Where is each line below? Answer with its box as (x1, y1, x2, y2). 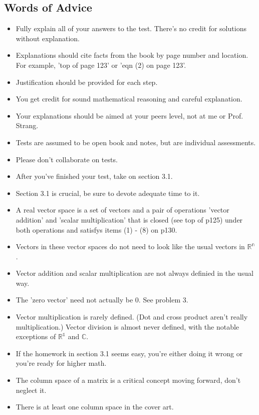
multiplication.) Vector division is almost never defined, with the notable (16, 321, 239, 332)
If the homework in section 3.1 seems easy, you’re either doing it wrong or (16, 348, 243, 358)
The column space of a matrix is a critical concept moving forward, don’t (16, 375, 241, 385)
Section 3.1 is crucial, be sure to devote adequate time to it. (16, 187, 200, 198)
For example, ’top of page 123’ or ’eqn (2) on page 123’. (16, 59, 186, 70)
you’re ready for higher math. (16, 358, 107, 368)
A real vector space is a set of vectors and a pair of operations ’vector (16, 204, 229, 215)
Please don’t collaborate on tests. (16, 154, 118, 164)
